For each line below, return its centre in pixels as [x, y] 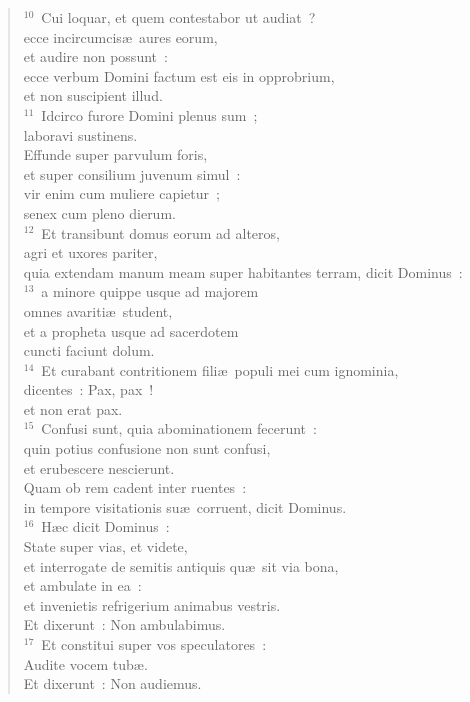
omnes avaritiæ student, [98, 310]
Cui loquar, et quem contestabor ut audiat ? [178, 17]
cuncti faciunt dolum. [89, 350]
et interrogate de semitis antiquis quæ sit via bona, [181, 565]
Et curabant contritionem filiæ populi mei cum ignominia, [220, 369]
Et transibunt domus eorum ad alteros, [160, 232]
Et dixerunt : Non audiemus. [112, 683]
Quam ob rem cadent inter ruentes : [135, 487]
